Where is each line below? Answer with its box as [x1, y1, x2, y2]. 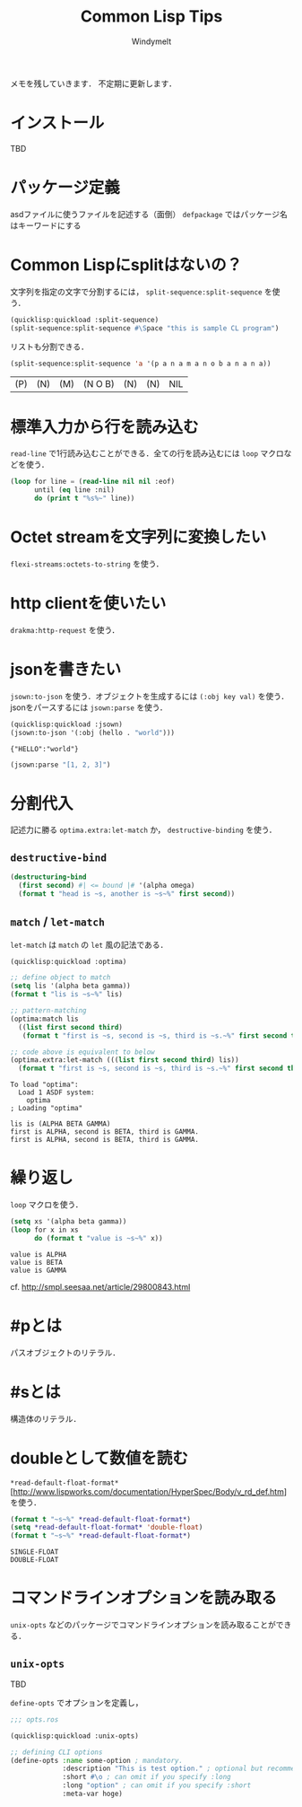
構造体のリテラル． [10, 1413, 82, 1424]
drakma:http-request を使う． [10, 624, 120, 635]
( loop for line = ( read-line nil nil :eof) [10, 478, 176, 487]
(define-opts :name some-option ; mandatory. [10, 1756, 183, 1765]
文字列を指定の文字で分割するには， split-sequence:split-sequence [10, 285, 263, 297]
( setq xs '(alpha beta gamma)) [10, 1217, 127, 1226]
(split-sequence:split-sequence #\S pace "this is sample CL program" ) [10, 323, 280, 333]
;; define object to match [10, 973, 111, 982]
